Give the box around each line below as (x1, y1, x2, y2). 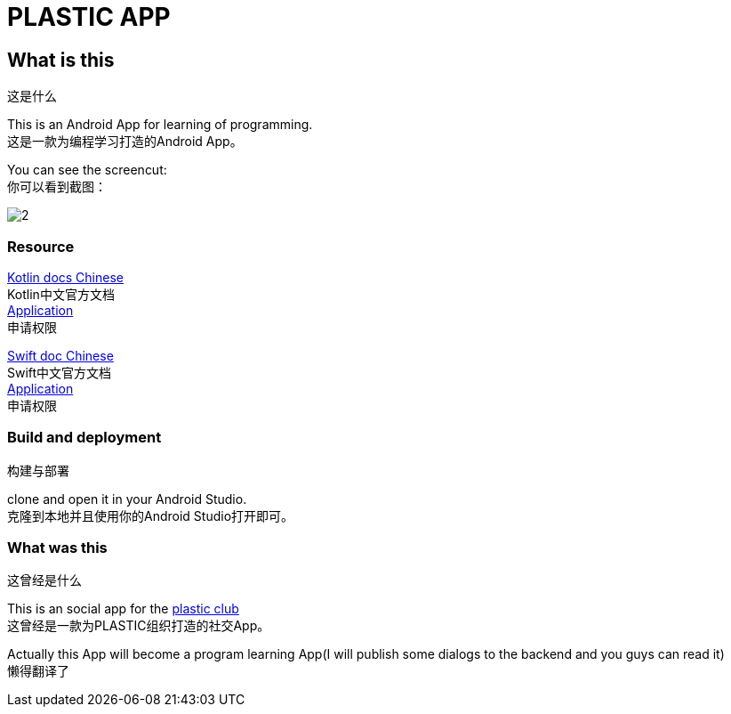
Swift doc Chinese (7, 347, 114, 363)
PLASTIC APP (7, 2, 171, 32)
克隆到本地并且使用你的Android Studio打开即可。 (7, 507, 294, 523)
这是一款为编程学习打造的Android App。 (7, 134, 243, 150)
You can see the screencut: (7, 162, 167, 178)
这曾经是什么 (7, 572, 82, 588)
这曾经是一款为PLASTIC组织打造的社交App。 (7, 618, 270, 634)
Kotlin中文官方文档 (7, 286, 115, 302)
